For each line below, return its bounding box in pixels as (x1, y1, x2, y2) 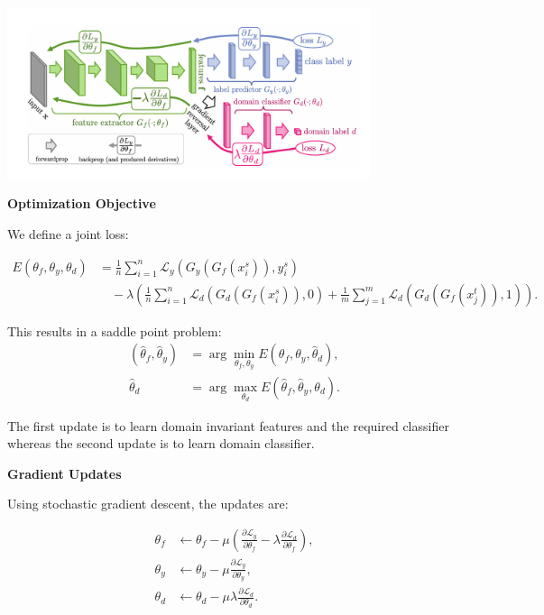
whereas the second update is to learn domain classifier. (7, 434, 315, 453)
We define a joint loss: (7, 224, 129, 243)
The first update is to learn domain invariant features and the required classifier (7, 416, 449, 435)
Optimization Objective (7, 194, 156, 213)
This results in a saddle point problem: (7, 321, 222, 340)
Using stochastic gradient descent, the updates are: (7, 494, 289, 513)
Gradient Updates (7, 464, 122, 482)
